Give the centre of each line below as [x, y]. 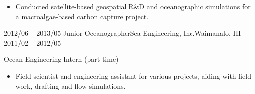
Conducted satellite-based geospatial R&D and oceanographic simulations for [133, 6]
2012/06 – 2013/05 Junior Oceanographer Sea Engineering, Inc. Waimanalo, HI [123, 33]
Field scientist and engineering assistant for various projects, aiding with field [133, 75]
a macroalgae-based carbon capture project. [82, 16]
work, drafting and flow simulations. [70, 85]
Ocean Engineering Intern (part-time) [61, 59]
